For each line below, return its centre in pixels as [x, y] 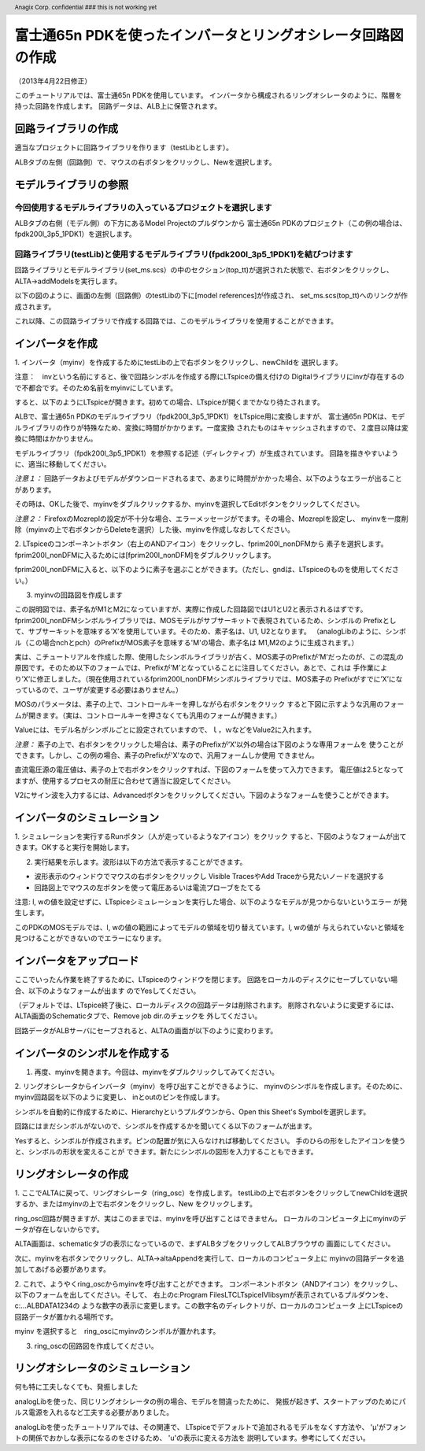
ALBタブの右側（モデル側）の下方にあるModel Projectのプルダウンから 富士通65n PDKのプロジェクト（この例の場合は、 [211, 223]
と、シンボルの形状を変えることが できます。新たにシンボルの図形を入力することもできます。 [166, 1151]
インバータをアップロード [77, 961]
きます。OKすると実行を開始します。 [74, 847]
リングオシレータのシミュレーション [102, 1368]
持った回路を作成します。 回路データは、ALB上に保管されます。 [118, 106]
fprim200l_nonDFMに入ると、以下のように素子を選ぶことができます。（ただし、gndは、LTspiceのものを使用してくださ [207, 570]
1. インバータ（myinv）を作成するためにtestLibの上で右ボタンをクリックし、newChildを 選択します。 [178, 362]
